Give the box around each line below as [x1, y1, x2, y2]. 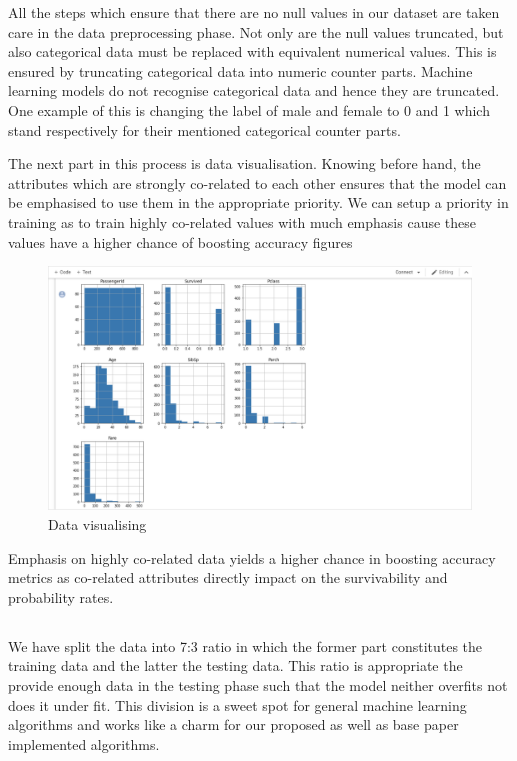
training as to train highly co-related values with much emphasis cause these [8, 211, 476, 232]
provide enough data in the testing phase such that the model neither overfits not [8, 674, 508, 695]
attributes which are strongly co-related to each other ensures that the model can [8, 172, 507, 193]
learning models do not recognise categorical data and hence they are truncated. [8, 80, 500, 101]
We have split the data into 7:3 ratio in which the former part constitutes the [8, 635, 483, 656]
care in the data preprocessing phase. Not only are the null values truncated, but [8, 21, 504, 42]
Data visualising [48, 514, 147, 535]
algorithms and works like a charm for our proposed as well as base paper [8, 714, 459, 735]
